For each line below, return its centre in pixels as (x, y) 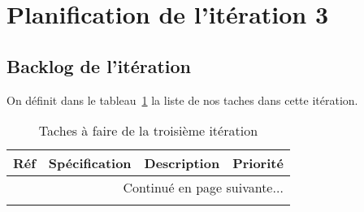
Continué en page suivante (198, 188)
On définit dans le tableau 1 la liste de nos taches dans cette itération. (182, 100)
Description (182, 163)
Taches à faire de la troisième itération (148, 131)
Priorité (258, 163)
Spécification (90, 163)
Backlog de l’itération (99, 65)
